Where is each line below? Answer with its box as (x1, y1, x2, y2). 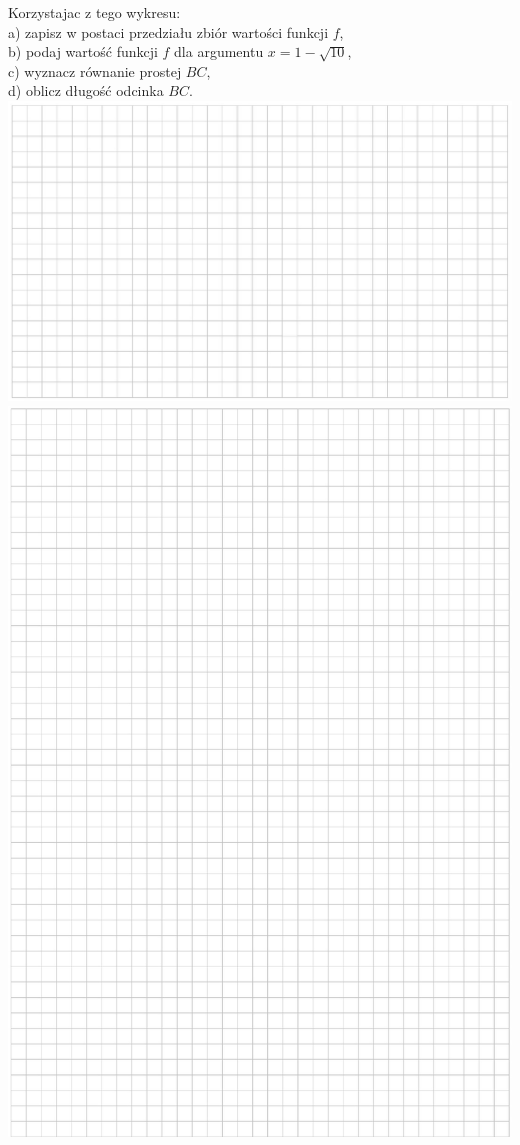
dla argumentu (174, 41, 264, 62)
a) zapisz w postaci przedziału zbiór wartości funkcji (8, 21, 329, 42)
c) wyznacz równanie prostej (8, 60, 182, 81)
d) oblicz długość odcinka (8, 80, 164, 101)
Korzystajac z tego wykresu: (8, 2, 181, 22)
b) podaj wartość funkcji (8, 41, 158, 62)
